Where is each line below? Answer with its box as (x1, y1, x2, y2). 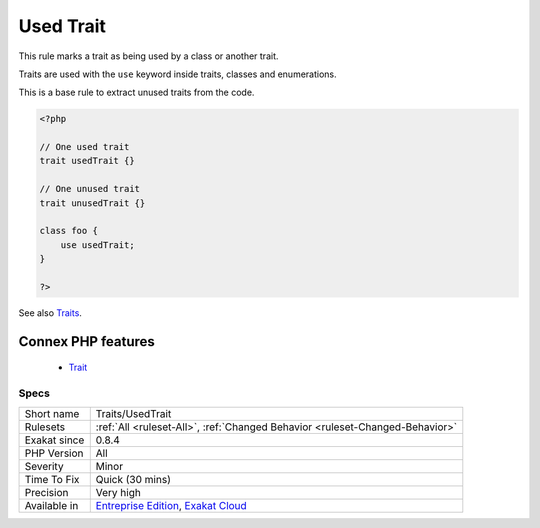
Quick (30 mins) (95, 472, 172, 486)
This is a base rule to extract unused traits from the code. (18, 86, 255, 99)
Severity (24, 459, 64, 473)
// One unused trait (39, 183, 140, 195)
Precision (24, 485, 69, 499)
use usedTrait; (60, 239, 135, 250)
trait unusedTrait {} (39, 197, 146, 209)
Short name (24, 406, 80, 420)
